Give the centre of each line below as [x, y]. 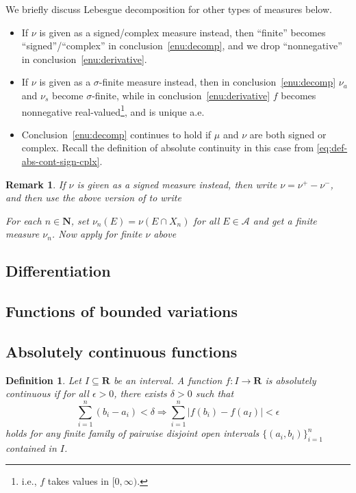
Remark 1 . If [36, 184]
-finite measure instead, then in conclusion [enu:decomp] [217, 82]
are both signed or [288, 134]
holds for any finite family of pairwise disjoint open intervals [132, 433]
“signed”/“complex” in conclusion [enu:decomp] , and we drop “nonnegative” [182, 46]
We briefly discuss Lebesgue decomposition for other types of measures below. [169, 9]
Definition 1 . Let [43, 380]
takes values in [78, 481]
